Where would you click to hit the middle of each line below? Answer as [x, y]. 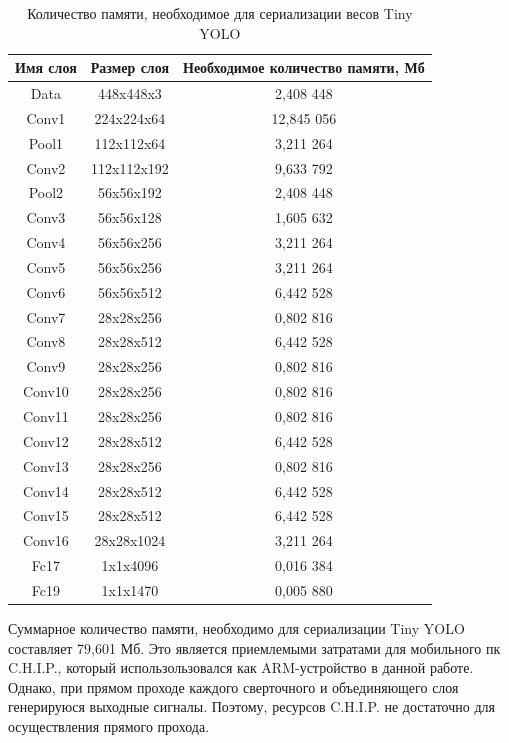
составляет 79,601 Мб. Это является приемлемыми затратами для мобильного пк [254, 647]
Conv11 [45, 416]
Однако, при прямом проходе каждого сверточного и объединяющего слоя [233, 686]
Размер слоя [130, 67]
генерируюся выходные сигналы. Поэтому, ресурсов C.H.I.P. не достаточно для [251, 706]
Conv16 [45, 540]
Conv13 [45, 465]
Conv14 [45, 490]
